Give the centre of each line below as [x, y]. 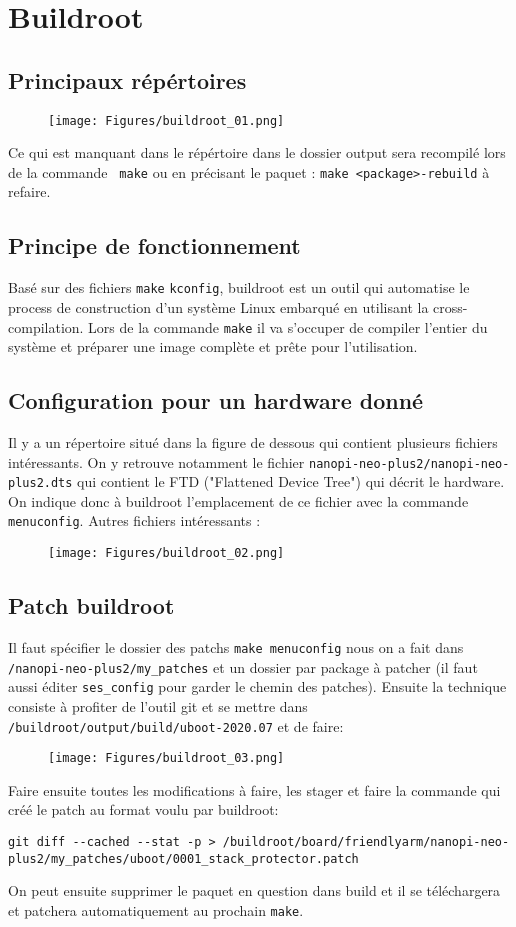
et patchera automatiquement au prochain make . [156, 909]
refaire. [29, 191]
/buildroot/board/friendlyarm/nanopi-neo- [366, 842]
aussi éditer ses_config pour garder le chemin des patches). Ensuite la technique [257, 686]
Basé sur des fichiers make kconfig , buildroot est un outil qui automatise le [239, 287]
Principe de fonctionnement [154, 245]
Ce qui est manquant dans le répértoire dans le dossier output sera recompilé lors [257, 152]
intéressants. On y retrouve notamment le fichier [156, 461]
